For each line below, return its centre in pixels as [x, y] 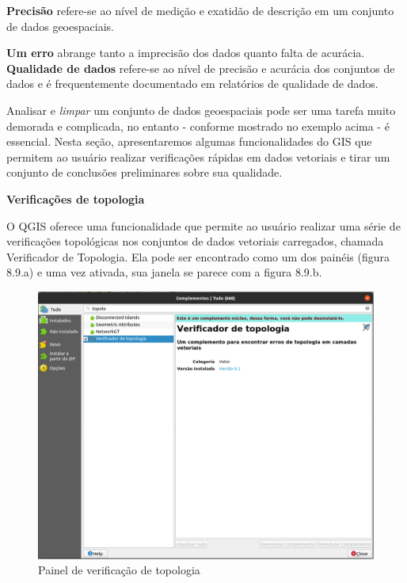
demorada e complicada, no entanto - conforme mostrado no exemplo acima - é [198, 126]
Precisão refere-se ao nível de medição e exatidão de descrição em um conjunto [200, 10]
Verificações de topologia [76, 198]
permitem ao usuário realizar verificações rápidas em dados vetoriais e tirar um [198, 156]
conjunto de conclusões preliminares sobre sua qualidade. [145, 172]
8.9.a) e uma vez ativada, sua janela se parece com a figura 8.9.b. [164, 272]
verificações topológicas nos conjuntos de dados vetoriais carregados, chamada [195, 241]
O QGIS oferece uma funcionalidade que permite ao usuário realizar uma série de [203, 225]
